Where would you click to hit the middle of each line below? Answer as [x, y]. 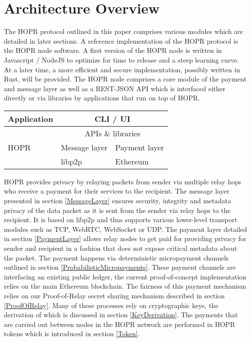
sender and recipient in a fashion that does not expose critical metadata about [121, 248]
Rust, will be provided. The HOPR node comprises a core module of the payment [125, 79]
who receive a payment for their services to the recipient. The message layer [117, 191]
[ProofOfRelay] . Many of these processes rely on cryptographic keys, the [111, 305]
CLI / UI [112, 118]
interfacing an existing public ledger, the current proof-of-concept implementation [125, 276]
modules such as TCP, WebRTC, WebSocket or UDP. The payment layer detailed [125, 229]
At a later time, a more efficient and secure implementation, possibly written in [122, 69]
